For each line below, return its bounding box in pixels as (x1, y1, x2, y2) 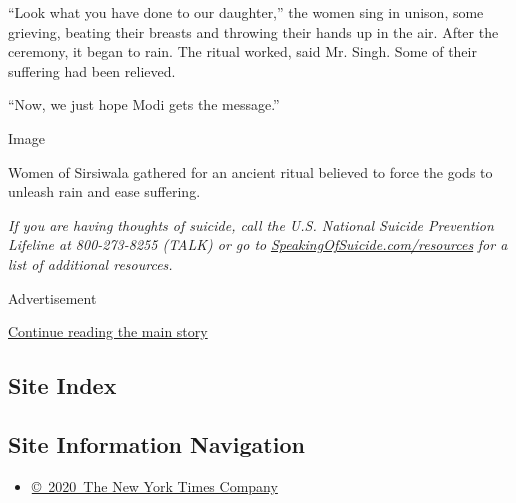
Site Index (8, 370, 117, 401)
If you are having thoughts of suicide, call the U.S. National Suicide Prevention (8, 214, 494, 235)
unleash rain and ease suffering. (8, 181, 201, 202)
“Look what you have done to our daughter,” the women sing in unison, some (8, 2, 484, 22)
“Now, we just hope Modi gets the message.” (8, 94, 280, 115)
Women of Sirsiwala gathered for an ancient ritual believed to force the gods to (8, 161, 493, 182)
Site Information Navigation (8, 428, 305, 459)
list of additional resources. (8, 253, 173, 274)
